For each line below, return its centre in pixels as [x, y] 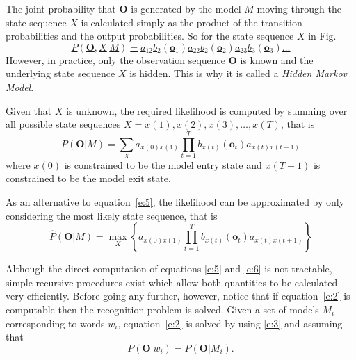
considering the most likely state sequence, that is [112, 215]
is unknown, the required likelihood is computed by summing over [207, 110]
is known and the [277, 59]
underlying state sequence [60, 73]
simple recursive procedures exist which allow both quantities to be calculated [172, 282]
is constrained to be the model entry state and [163, 164]
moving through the [299, 8]
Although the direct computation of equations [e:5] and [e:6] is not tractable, [169, 269]
